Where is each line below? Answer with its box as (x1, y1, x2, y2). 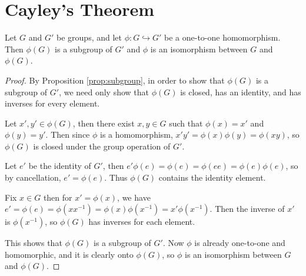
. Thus (104, 171, 128, 184)
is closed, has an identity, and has (180, 85, 301, 98)
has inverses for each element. (88, 215, 195, 228)
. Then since (45, 128, 90, 141)
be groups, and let (56, 31, 122, 44)
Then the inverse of (215, 202, 285, 215)
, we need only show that (59, 85, 149, 98)
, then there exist (72, 117, 135, 129)
